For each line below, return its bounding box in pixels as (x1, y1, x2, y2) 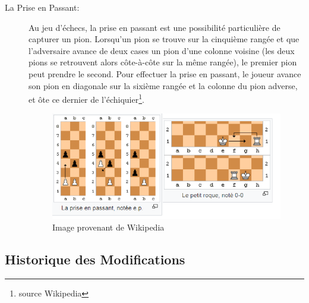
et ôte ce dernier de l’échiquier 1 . (29, 91, 144, 105)
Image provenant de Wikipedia (52, 221, 165, 233)
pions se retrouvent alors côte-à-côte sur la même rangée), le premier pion (29, 56, 297, 68)
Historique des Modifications (5, 250, 185, 269)
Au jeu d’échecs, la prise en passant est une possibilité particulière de (29, 21, 280, 33)
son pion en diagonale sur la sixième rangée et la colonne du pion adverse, (29, 79, 298, 91)
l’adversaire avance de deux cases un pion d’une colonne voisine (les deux (29, 44, 295, 56)
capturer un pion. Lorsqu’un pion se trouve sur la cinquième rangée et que (29, 33, 299, 45)
